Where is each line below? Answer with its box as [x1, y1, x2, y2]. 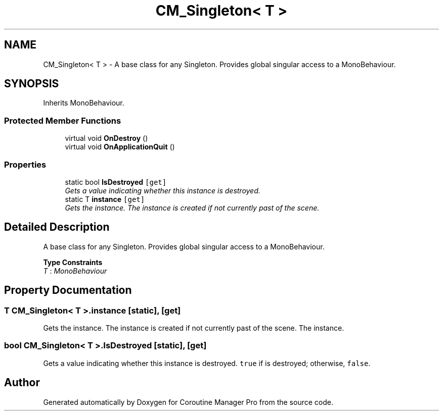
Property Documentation [4, 284, 132, 297]
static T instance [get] [65, 194, 145, 203]
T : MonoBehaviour [43, 266, 107, 275]
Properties [4, 159, 47, 170]
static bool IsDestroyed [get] [65, 177, 167, 186]
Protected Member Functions [4, 115, 121, 126]
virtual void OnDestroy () [65, 134, 148, 143]
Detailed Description [4, 221, 110, 234]
